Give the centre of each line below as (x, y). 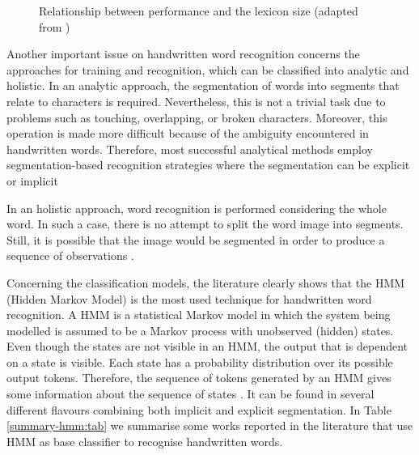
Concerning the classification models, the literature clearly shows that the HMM (206, 282)
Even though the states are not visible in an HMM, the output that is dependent (207, 346)
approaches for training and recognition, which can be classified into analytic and (208, 69)
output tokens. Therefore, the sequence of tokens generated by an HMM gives (199, 378)
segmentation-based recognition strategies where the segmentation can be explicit (208, 165)
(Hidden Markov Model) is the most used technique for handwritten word (189, 298)
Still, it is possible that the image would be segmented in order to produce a (196, 239)
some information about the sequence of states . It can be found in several (190, 394)
